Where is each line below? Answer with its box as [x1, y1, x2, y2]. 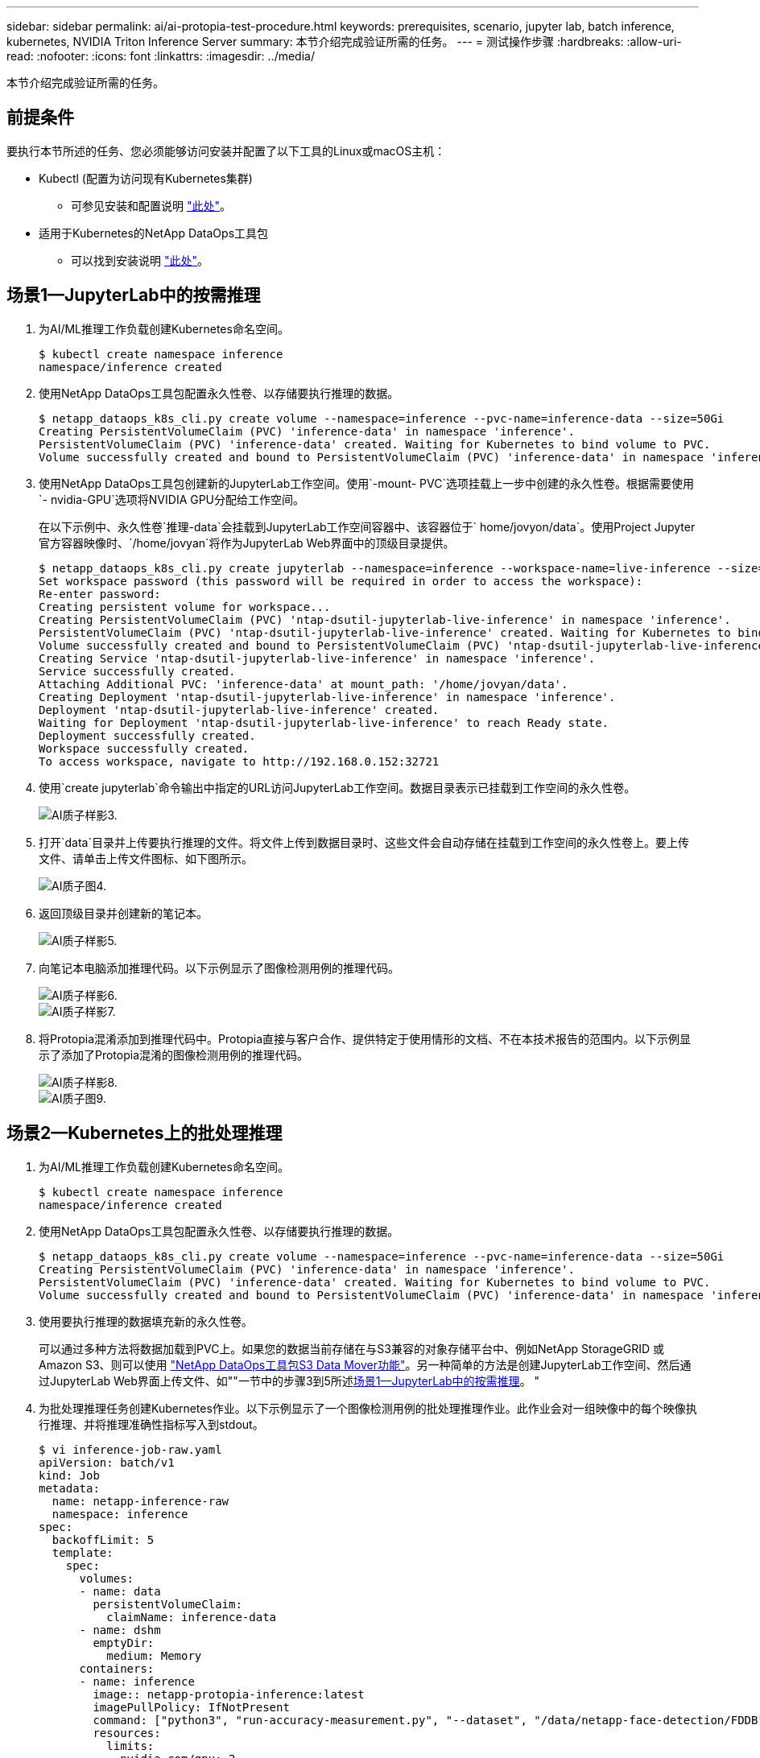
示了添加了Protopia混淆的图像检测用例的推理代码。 [39, 1047, 309, 1062]
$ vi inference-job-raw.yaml [39, 1442, 222, 1456]
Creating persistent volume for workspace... [39, 600, 331, 613]
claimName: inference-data [106, 1610, 277, 1624]
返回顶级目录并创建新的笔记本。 [39, 906, 208, 920]
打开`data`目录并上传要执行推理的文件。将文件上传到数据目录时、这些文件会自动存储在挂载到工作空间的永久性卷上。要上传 [39, 835, 689, 849]
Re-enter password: [39, 587, 161, 600]
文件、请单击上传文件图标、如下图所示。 [39, 851, 253, 865]
